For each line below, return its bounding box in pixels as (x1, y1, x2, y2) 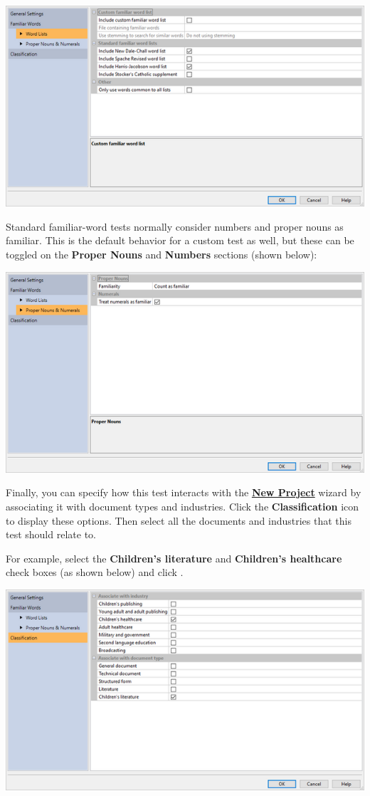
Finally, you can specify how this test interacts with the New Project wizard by (6, 485, 361, 500)
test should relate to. (6, 527, 96, 542)
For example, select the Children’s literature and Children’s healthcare (6, 550, 342, 565)
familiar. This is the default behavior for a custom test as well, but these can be (6, 233, 354, 248)
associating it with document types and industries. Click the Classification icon (6, 499, 359, 514)
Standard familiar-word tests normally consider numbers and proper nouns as (6, 219, 344, 234)
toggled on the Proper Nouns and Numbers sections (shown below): (6, 247, 317, 262)
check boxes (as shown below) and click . (6, 565, 184, 580)
